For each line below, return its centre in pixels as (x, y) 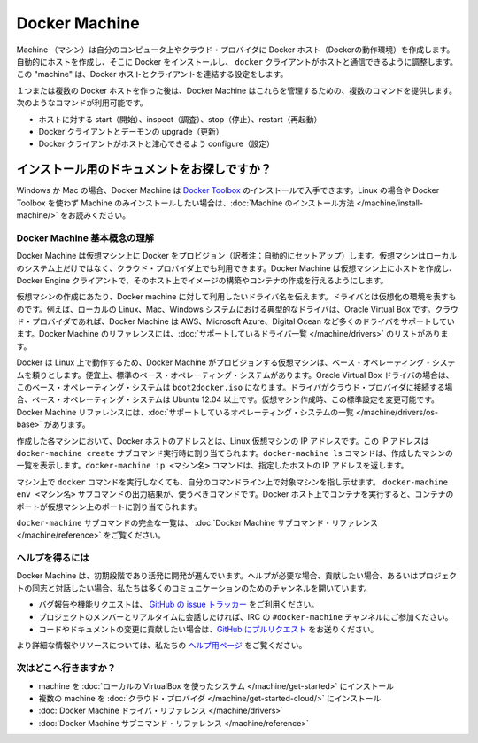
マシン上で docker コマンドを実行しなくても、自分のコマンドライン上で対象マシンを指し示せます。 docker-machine (232, 482)
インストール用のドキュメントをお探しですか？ (144, 170)
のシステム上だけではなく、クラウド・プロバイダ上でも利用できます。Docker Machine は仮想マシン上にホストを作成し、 (237, 268)
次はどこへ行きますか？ (66, 669)
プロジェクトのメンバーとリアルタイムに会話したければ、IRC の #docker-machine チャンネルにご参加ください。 (246, 616)
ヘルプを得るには (53, 558)
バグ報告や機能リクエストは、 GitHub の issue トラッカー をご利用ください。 (178, 604)
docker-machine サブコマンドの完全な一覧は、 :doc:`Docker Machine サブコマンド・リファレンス (197, 522)
